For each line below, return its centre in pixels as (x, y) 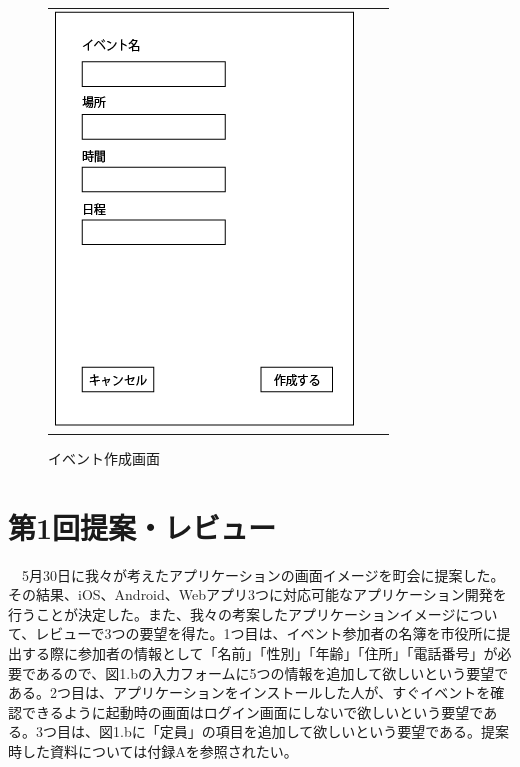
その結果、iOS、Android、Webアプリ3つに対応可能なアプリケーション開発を (257, 594)
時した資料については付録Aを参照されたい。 (153, 750)
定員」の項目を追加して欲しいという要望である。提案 (334, 731)
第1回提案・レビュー (142, 526)
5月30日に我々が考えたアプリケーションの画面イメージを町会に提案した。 (263, 574)
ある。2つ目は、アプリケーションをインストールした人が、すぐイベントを (249, 692)
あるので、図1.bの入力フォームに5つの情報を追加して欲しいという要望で (272, 672)
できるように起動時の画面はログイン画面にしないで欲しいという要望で (252, 711)
